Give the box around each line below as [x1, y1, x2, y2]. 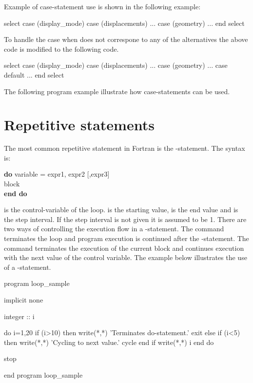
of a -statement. [4, 262, 51, 272]
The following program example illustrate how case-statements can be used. [4, 86, 230, 96]
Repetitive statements [4, 115, 155, 135]
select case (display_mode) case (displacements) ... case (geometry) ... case [4, 60, 228, 70]
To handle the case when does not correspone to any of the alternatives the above [4, 34, 248, 44]
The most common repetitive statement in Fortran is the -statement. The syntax [4, 143, 245, 153]
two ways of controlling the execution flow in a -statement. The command [4, 223, 224, 234]
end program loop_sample [4, 369, 83, 380]
